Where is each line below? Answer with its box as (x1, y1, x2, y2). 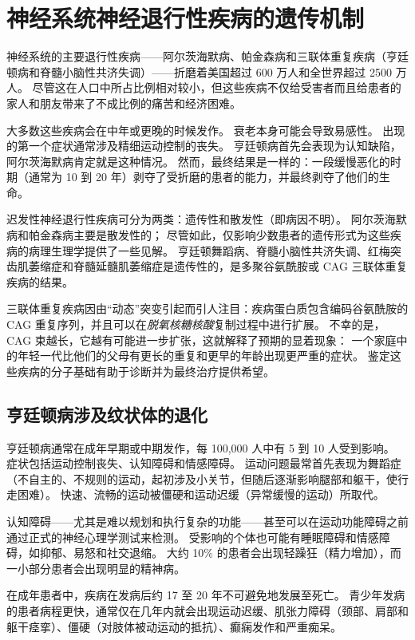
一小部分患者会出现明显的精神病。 (6, 559, 185, 576)
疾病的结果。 (6, 273, 73, 290)
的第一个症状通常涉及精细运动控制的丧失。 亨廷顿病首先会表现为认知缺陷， (6, 137, 401, 154)
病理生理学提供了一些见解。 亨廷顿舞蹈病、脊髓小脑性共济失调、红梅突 (28, 242, 401, 259)
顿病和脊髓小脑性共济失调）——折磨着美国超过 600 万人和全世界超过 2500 (6, 63, 392, 80)
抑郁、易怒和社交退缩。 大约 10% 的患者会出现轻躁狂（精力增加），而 (39, 544, 401, 561)
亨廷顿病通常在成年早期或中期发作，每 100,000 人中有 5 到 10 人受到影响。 (6, 439, 395, 456)
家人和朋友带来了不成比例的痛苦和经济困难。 (6, 94, 241, 111)
